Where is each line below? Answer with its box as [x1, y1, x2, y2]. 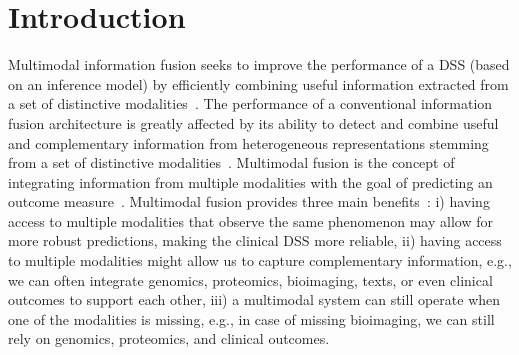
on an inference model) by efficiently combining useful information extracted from [8, 73, 509, 94]
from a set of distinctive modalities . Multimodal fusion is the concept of [8, 152, 455, 173]
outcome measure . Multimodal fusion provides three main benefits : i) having [8, 191, 490, 212]
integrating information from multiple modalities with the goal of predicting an [8, 171, 493, 192]
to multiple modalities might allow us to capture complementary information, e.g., [8, 250, 512, 271]
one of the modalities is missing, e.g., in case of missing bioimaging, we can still [8, 308, 495, 329]
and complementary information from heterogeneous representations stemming [8, 132, 489, 153]
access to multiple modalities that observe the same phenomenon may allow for [8, 210, 493, 231]
